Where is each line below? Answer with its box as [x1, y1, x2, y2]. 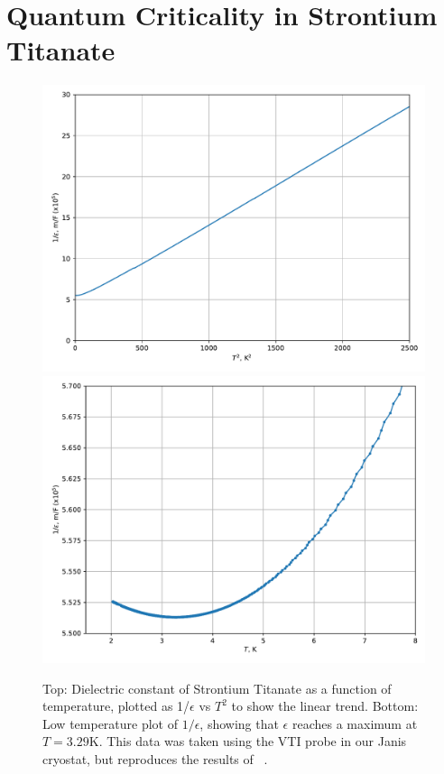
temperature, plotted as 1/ [42, 696, 190, 715]
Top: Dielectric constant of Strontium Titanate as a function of [42, 678, 392, 697]
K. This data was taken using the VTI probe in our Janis [88, 732, 407, 751]
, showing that [199, 714, 279, 733]
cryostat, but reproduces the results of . [42, 749, 268, 768]
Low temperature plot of [42, 714, 178, 733]
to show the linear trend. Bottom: [231, 696, 419, 715]
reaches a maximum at [291, 714, 418, 733]
